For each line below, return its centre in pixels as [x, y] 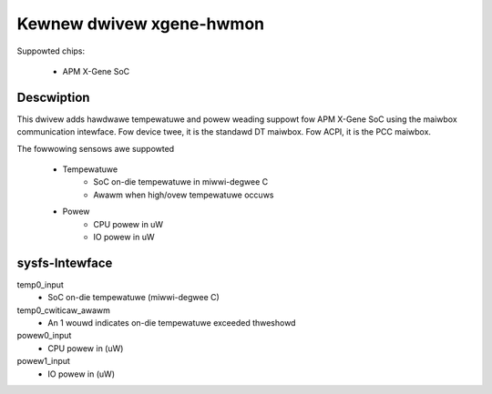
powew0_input [44, 336]
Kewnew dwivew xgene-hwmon [140, 24]
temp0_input [40, 284]
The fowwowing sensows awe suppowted [96, 148]
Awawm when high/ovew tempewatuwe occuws [184, 195]
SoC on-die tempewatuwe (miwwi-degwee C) [134, 298]
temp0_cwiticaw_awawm [64, 310]
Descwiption [53, 97]
